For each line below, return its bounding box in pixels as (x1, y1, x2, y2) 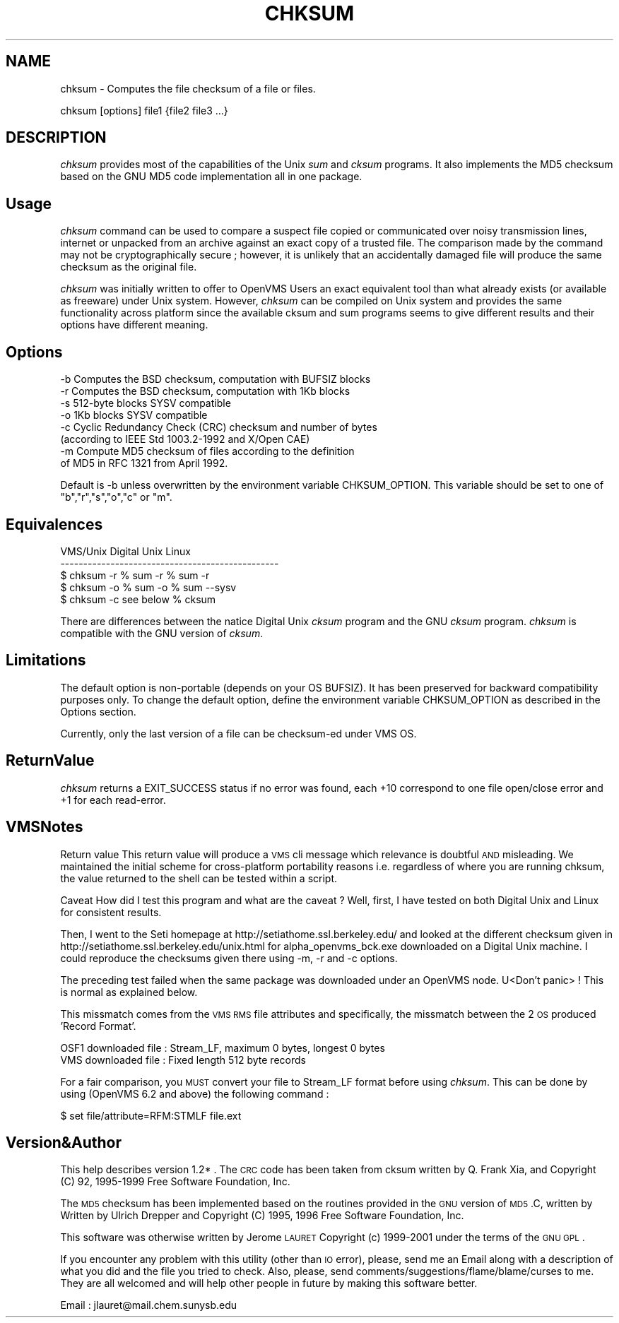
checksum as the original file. (60, 261, 197, 273)
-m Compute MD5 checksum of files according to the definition (60, 445, 355, 458)
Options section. (60, 705, 136, 718)
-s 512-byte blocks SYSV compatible (60, 397, 231, 410)
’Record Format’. (60, 1019, 136, 1032)
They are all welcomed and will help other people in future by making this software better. (60, 1277, 478, 1290)
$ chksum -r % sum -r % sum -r (60, 569, 210, 581)
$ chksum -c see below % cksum (60, 593, 216, 605)
